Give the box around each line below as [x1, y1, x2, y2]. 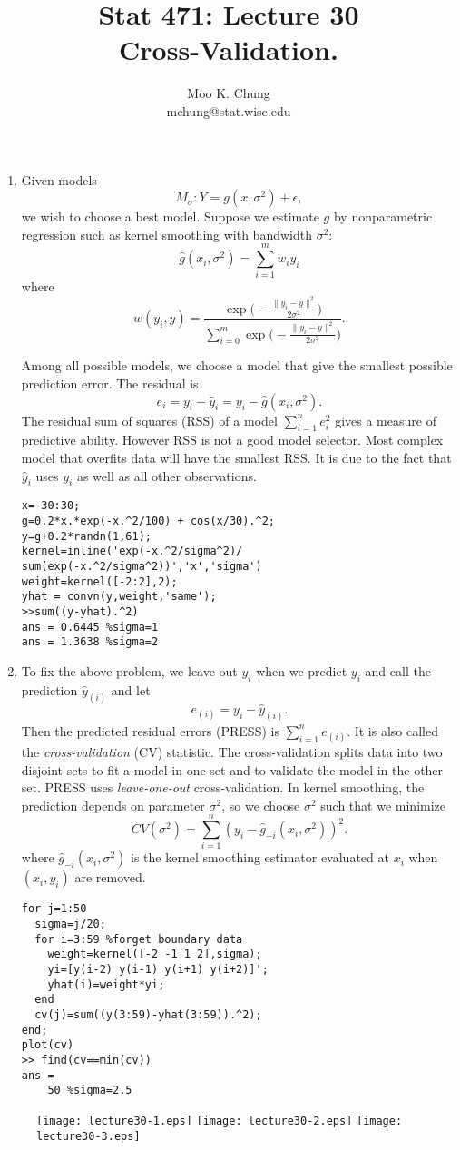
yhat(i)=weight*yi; [47, 978, 165, 991]
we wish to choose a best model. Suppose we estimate [21, 207, 319, 226]
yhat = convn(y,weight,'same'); [21, 590, 217, 604]
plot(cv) [21, 1038, 74, 1052]
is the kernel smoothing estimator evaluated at [131, 848, 389, 867]
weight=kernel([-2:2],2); [21, 575, 178, 588]
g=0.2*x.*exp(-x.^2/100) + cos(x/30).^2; [21, 515, 275, 528]
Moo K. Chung [187, 84, 270, 103]
